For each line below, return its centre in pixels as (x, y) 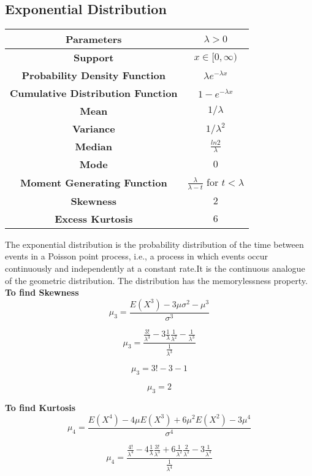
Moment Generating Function (93, 182)
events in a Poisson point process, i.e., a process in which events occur (137, 256)
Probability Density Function (94, 75)
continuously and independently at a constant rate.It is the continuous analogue (155, 268)
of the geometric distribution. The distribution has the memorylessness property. (156, 280)
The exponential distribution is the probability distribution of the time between (154, 244)
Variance (93, 129)
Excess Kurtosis (94, 218)
